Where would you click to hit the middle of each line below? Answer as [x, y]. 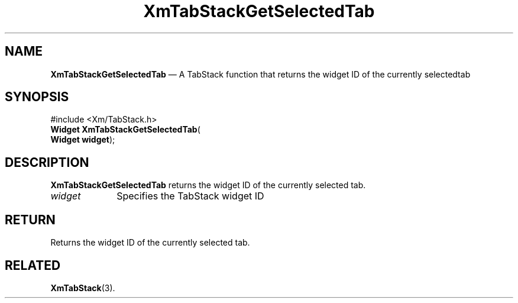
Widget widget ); [83, 140]
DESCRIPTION [47, 162]
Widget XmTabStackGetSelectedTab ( [125, 130]
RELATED [33, 265]
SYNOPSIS [37, 97]
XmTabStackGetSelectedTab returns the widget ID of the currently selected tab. [208, 185]
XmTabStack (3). [83, 288]
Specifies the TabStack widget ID [190, 196]
